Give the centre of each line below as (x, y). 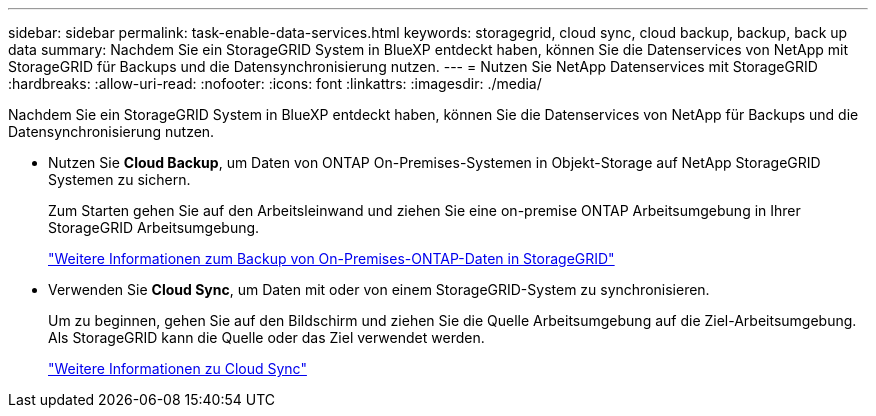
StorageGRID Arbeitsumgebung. (154, 227)
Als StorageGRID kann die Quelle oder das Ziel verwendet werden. (266, 337)
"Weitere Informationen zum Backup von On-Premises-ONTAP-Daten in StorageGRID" (331, 258)
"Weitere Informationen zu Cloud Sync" (177, 368)
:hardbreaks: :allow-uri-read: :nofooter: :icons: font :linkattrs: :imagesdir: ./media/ (275, 83)
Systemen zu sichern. (119, 179)
